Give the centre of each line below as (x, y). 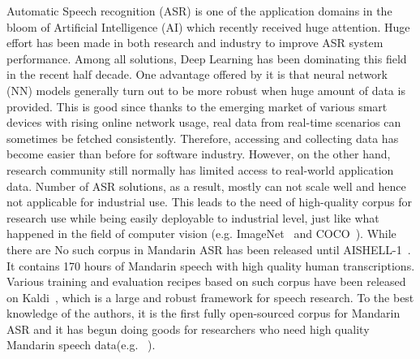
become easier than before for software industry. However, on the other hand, (199, 154)
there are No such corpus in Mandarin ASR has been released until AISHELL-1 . (209, 249)
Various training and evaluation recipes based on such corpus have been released (206, 281)
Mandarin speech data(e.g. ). (81, 345)
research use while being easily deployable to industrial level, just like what (193, 217)
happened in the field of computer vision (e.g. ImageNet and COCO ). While (201, 234)
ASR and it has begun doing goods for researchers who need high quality (188, 329)
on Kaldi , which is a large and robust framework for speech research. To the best (210, 297)
